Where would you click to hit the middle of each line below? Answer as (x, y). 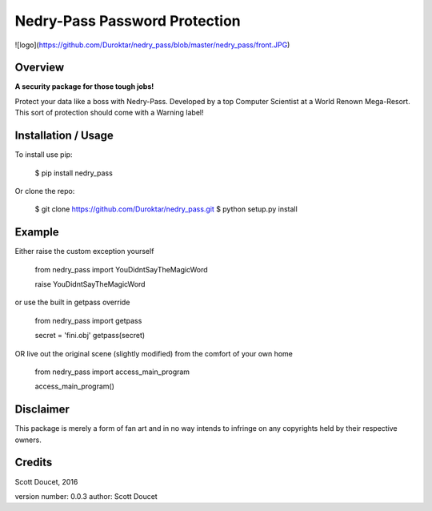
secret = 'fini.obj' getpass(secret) (90, 336)
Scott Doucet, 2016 (46, 481)
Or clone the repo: (45, 191)
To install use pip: (44, 155)
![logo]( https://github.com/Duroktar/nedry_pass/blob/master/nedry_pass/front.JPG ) (152, 45)
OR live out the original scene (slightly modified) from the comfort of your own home (154, 353)
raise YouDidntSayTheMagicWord (90, 284)
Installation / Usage (64, 136)
